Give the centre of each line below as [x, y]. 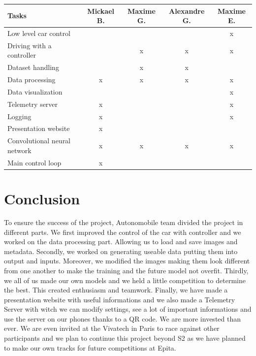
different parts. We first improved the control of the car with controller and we [123, 232]
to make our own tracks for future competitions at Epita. [90, 347]
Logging [19, 116]
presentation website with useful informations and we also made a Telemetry [120, 299]
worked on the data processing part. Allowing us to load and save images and [121, 242]
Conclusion [42, 198]
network [19, 150]
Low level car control [39, 33]
